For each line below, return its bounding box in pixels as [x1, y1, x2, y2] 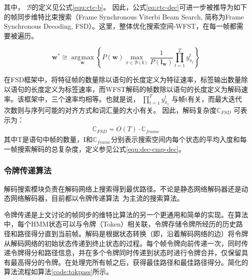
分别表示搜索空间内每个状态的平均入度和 [110, 134, 240, 144]
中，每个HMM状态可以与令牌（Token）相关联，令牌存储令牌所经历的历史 [4, 219, 236, 229]
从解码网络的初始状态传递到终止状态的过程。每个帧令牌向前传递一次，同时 [4, 238, 241, 248]
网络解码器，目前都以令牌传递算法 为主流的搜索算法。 [10, 193, 184, 203]
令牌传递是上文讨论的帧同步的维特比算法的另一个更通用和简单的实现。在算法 [4, 209, 248, 219]
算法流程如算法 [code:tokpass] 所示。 [4, 266, 113, 277]
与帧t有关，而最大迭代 [171, 93, 242, 104]
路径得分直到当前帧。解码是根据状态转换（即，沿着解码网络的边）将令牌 [17, 228, 248, 238]
